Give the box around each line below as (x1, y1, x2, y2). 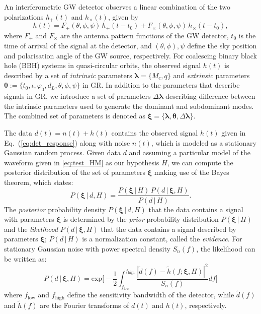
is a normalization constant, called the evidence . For (82, 233, 242, 244)
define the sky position (187, 40, 257, 50)
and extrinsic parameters (173, 70, 250, 80)
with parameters (4, 214, 54, 224)
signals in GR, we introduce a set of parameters (4, 91, 151, 101)
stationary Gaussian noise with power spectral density (4, 243, 170, 254)
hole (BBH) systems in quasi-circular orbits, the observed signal (4, 60, 201, 71)
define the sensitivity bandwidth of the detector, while (67, 289, 234, 300)
